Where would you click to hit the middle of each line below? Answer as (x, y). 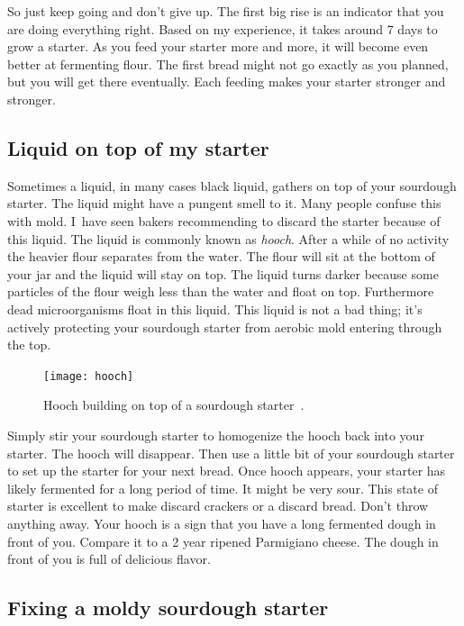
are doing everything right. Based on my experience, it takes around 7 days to (223, 28)
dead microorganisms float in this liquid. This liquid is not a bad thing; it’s (215, 308)
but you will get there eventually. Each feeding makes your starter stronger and (227, 82)
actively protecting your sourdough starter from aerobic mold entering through (225, 327)
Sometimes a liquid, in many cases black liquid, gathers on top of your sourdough (232, 185)
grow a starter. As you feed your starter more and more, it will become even (218, 46)
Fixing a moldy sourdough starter (168, 608)
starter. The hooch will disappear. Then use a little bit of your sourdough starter (231, 453)
